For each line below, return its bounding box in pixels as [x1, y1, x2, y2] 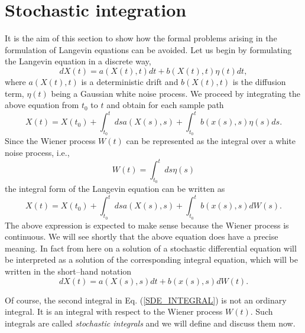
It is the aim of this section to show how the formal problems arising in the [5, 32, 277, 44]
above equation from [5, 99, 79, 111]
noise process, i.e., [5, 146, 70, 158]
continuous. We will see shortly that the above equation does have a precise [5, 230, 278, 243]
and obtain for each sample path [106, 99, 224, 111]
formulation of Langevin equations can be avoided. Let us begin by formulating [5, 43, 292, 56]
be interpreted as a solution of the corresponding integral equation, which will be [5, 253, 298, 266]
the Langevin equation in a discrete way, [5, 55, 151, 67]
